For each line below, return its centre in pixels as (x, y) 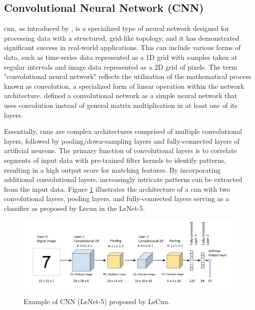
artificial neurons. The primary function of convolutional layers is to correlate (120, 150)
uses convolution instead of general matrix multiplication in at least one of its (121, 105)
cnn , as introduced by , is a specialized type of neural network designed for (117, 28)
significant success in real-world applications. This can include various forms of (122, 47)
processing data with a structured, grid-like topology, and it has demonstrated (122, 38)
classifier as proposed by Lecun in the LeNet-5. (74, 208)
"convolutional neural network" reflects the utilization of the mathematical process (128, 76)
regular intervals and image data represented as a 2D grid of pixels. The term (121, 66)
